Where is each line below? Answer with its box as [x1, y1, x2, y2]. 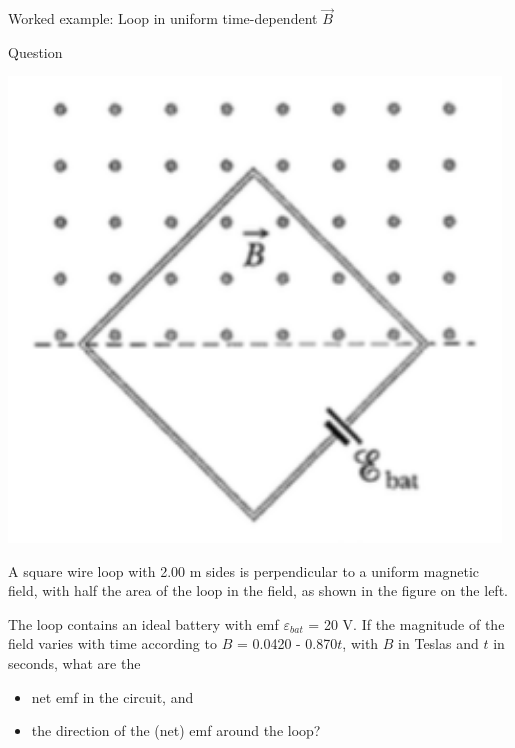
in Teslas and [398, 633, 479, 654]
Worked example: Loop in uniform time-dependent [8, 8, 318, 29]
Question [8, 41, 63, 62]
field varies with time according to [8, 633, 217, 654]
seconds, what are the [8, 653, 141, 674]
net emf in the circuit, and [31, 686, 194, 707]
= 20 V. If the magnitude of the [308, 613, 505, 634]
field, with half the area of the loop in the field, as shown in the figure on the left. [8, 580, 508, 601]
